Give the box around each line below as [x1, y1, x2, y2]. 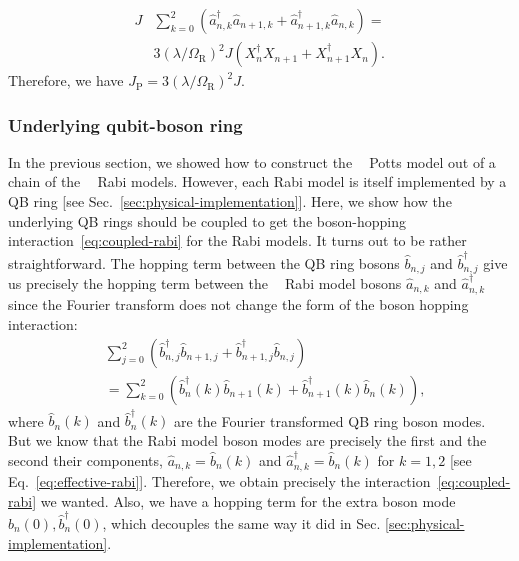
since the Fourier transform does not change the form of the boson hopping [8, 294, 469, 315]
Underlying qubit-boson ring [8, 112, 243, 137]
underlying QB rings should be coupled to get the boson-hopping [8, 210, 407, 231]
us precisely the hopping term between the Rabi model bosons [8, 273, 402, 294]
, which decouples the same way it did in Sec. [102, 512, 381, 533]
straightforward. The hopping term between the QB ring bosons [8, 252, 400, 273]
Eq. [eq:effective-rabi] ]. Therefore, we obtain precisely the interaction [8, 471, 431, 492]
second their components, [8, 449, 163, 470]
